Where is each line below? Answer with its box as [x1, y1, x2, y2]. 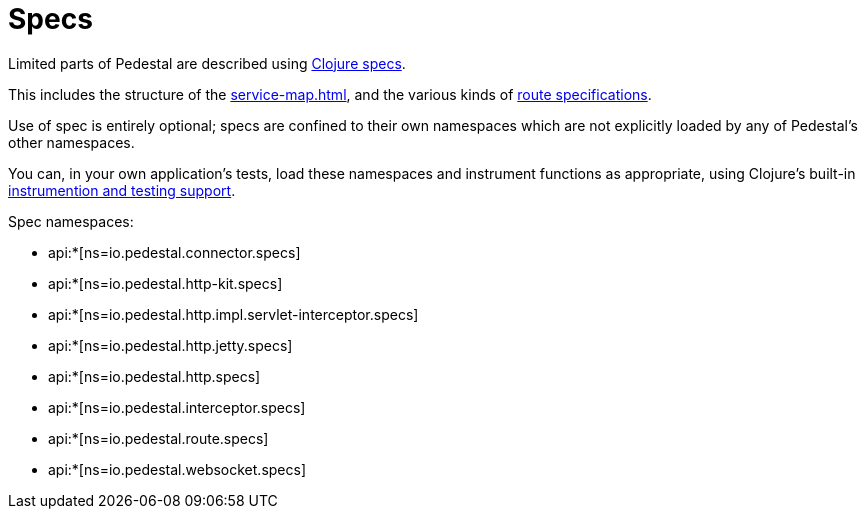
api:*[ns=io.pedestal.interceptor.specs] [48, 398, 306, 416]
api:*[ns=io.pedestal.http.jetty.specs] [48, 336, 293, 354]
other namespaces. [8, 133, 135, 151]
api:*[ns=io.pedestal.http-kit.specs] [48, 274, 283, 292]
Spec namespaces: [8, 212, 134, 230]
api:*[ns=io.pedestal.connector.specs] [48, 243, 301, 261]
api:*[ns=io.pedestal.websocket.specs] [48, 460, 306, 478]
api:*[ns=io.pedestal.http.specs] [48, 367, 261, 385]
